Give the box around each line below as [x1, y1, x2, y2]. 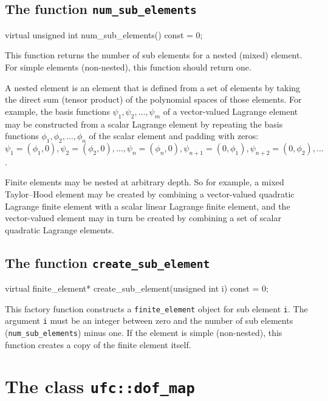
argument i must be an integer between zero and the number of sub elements [5, 314, 293, 327]
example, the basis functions [5, 105, 110, 117]
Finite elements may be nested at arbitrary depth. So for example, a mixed [5, 176, 284, 188]
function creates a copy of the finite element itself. [5, 338, 191, 351]
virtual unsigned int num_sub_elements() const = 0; [5, 28, 203, 41]
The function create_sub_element [5, 253, 210, 272]
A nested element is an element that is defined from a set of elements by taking [5, 81, 301, 94]
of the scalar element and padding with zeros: [89, 129, 259, 142]
